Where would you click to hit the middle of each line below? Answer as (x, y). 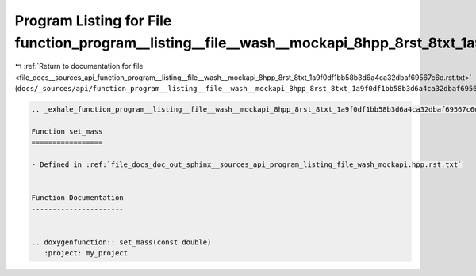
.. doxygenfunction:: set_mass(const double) (121, 242)
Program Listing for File (93, 21)
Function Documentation (78, 198)
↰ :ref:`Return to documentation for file (79, 66)
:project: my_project (86, 253)
